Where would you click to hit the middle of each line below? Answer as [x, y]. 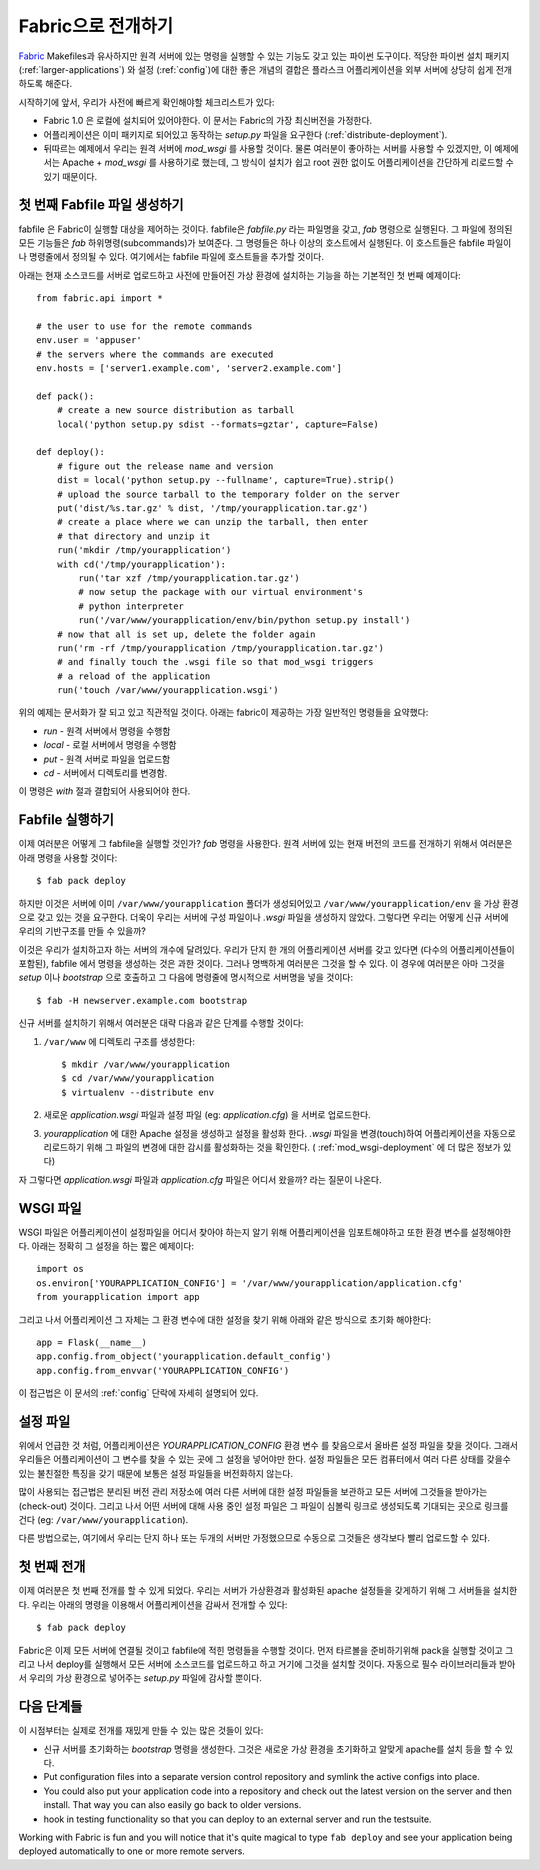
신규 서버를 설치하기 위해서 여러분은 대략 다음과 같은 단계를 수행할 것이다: [161, 1023]
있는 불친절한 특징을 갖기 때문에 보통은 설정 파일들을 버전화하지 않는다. [156, 1473]
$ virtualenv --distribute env [138, 1092]
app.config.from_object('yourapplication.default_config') [184, 1356]
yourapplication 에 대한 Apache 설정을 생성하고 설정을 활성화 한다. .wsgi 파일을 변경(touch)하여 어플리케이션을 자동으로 [280, 1133]
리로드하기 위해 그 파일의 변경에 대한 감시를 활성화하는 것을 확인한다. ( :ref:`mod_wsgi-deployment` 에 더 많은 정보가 [272, 1147]
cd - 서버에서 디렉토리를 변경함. [105, 773]
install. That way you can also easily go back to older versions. [172, 1805]
